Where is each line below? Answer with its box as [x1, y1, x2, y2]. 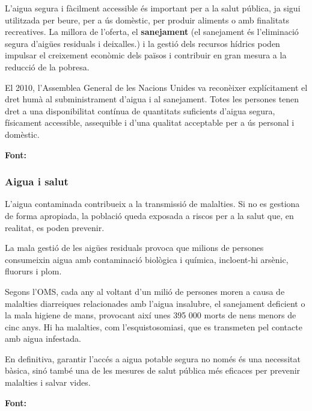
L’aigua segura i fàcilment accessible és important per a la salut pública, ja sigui [5, 2, 301, 14]
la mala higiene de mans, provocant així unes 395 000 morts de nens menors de [5, 309, 296, 321]
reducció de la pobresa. [5, 60, 90, 73]
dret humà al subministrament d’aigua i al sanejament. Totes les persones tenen [5, 93, 299, 105]
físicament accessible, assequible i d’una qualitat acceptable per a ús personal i [5, 116, 295, 129]
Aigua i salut [5, 174, 69, 189]
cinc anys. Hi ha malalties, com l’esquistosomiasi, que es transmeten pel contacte [5, 320, 302, 333]
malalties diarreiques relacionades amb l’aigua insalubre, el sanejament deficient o [5, 297, 305, 309]
